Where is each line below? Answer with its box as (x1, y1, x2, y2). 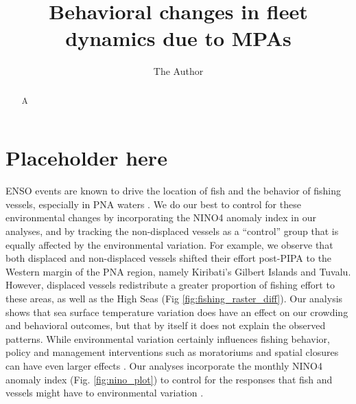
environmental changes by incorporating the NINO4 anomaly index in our (5, 210, 316, 225)
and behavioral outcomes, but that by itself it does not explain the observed (5, 318, 326, 333)
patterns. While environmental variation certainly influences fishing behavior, (5, 331, 330, 346)
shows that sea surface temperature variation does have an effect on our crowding (5, 304, 348, 319)
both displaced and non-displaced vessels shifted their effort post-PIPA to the (5, 251, 332, 265)
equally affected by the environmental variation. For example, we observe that (5, 237, 333, 251)
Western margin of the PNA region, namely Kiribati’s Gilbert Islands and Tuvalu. (5, 264, 351, 278)
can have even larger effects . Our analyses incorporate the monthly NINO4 (5, 359, 323, 373)
